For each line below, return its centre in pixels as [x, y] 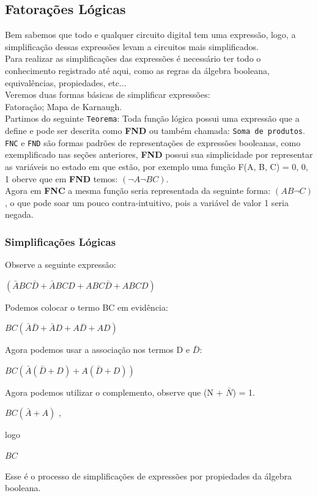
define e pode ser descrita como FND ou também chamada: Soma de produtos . [155, 131]
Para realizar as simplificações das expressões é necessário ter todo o [133, 58]
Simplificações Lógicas [61, 241]
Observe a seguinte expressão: [61, 265]
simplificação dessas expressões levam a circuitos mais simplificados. [132, 46]
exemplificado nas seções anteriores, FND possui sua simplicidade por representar [159, 154]
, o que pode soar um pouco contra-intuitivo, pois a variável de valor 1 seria [147, 202]
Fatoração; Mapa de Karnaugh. [64, 106]
